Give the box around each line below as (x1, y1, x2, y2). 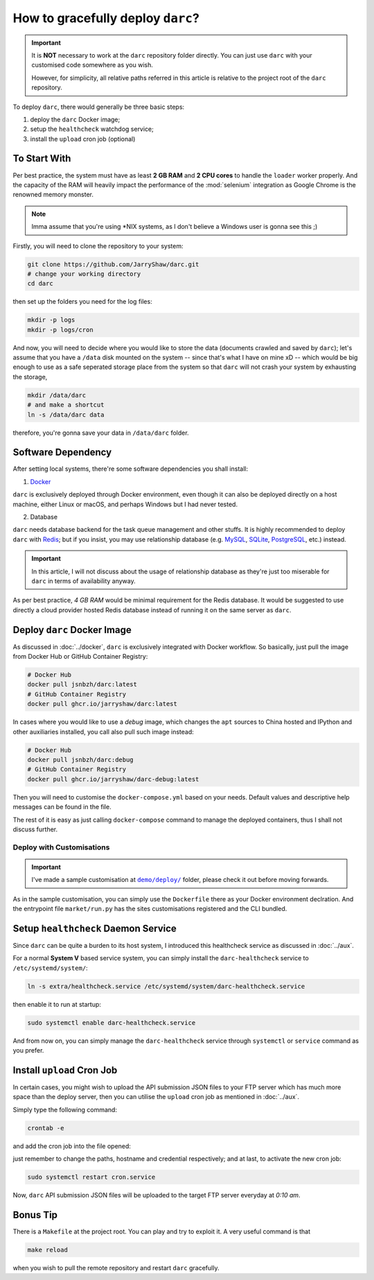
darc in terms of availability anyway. (31, 576, 136, 585)
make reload (27, 1245, 69, 1254)
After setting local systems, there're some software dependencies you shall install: (12, 465, 249, 473)
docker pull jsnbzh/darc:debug (27, 756, 134, 763)
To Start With (12, 153, 71, 164)
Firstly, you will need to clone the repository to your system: (12, 241, 184, 250)
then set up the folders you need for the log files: (12, 297, 152, 306)
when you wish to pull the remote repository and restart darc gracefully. (12, 1263, 220, 1272)
